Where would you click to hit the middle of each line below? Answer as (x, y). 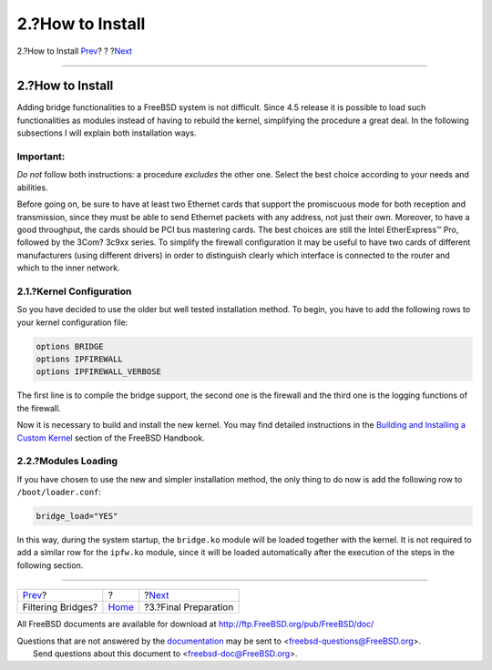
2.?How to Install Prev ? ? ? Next (74, 51)
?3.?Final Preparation (189, 607)
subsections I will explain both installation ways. (107, 133)
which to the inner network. (68, 268)
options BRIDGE (70, 346)
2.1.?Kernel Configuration (74, 291)
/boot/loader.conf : (59, 492)
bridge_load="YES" (77, 516)
